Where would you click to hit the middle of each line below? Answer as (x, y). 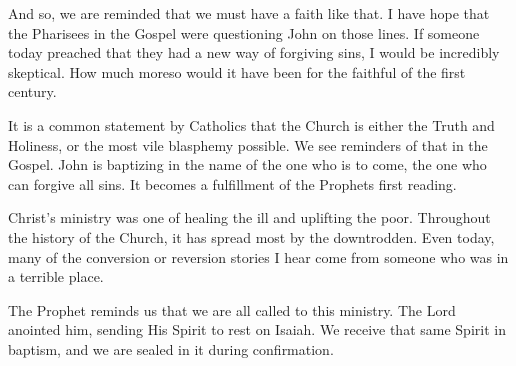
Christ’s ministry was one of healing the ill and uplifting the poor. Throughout (249, 217)
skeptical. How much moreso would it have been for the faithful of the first (237, 71)
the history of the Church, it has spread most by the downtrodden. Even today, (251, 236)
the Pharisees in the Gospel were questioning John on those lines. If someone (244, 32)
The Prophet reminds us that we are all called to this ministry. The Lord (232, 309)
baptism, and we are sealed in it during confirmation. (171, 348)
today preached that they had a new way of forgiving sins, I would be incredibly (254, 52)
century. (32, 91)
